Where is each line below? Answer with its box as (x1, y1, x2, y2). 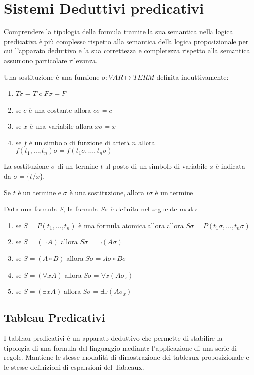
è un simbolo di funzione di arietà (29, 137, 130, 147)
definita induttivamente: (156, 71, 229, 82)
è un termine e (18, 187, 62, 197)
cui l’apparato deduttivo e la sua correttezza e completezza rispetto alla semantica (4, 46, 250, 56)
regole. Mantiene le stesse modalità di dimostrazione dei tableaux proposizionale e (4, 352, 249, 362)
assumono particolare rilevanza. (4, 55, 98, 65)
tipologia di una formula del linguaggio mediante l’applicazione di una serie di (4, 342, 237, 352)
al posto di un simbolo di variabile (105, 161, 208, 171)
